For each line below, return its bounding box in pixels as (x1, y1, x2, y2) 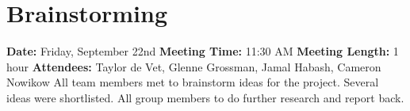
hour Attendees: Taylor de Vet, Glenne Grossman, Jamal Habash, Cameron (6, 58, 381, 75)
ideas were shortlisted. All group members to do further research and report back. (6, 89, 404, 105)
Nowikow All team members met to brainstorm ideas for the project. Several (6, 74, 379, 90)
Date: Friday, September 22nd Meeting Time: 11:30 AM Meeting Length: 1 (6, 43, 399, 59)
